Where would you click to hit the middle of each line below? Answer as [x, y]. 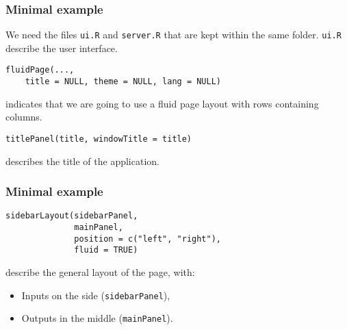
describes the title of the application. [82, 161]
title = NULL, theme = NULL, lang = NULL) [123, 82]
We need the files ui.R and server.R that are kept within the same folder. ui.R [173, 35]
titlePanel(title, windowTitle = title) [99, 139]
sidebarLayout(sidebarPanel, [72, 216]
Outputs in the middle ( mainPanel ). [97, 318]
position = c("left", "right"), [147, 239]
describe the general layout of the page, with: [100, 272]
